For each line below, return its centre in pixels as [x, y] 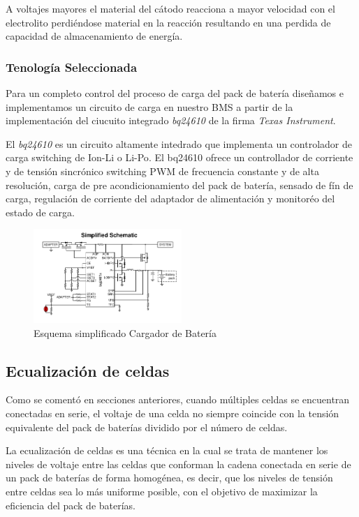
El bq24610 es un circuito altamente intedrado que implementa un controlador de [179, 143]
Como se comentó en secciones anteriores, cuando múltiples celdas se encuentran [178, 399]
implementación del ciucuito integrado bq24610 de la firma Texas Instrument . [171, 120]
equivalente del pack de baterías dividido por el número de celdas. [147, 427]
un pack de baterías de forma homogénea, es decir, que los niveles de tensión [169, 478]
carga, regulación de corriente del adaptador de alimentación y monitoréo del [170, 198]
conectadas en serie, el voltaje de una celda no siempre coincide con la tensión [173, 413]
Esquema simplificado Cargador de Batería [125, 332]
